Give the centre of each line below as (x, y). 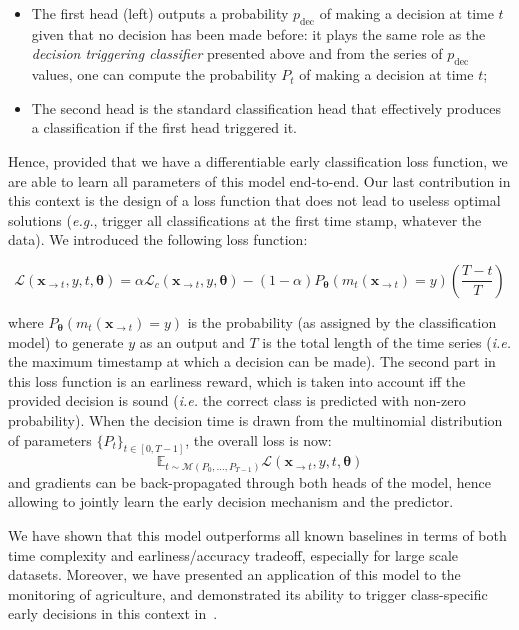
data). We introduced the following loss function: (158, 239)
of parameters (50, 439)
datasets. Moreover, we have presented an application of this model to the (234, 574)
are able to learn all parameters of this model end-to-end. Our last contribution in (259, 180)
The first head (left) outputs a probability (160, 13)
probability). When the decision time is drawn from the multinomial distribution (255, 419)
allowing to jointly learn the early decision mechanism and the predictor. (231, 501)
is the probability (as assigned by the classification (342, 321)
